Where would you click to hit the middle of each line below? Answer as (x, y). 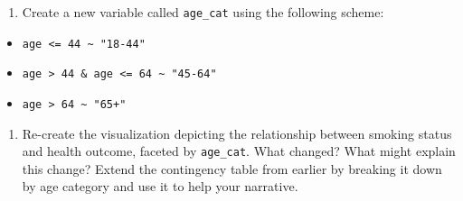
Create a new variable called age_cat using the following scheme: (203, 12)
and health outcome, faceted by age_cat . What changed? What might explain (239, 151)
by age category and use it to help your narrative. (160, 186)
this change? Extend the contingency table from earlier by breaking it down (232, 168)
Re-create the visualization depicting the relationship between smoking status (237, 133)
